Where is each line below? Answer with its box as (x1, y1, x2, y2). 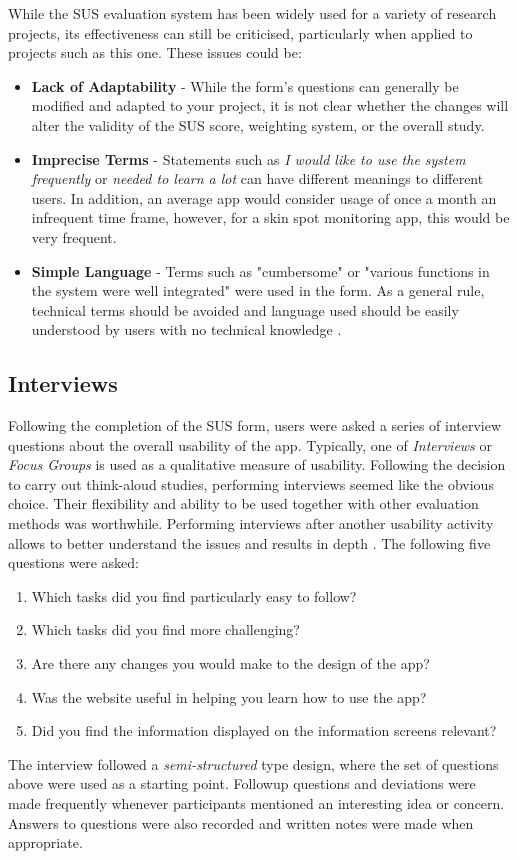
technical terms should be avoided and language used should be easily (31, 299, 459, 320)
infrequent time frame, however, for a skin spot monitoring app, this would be (31, 207, 510, 228)
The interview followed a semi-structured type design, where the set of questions (8, 753, 499, 774)
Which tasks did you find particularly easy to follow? (31, 585, 357, 606)
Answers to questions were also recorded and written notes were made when (8, 812, 474, 833)
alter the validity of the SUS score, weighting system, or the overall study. (31, 114, 485, 135)
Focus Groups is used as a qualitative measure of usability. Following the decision (8, 454, 506, 475)
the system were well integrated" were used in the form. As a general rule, (31, 280, 485, 301)
